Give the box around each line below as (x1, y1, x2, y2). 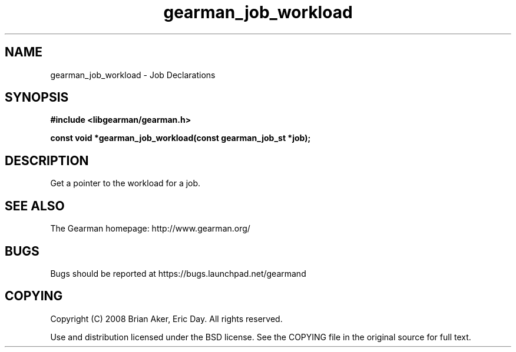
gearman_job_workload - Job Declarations (50, 69, 216, 80)
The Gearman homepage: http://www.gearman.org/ (50, 223, 250, 234)
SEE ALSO (5, 198, 65, 213)
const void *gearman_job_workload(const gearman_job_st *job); (50, 133, 311, 143)
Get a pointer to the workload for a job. (50, 178, 201, 189)
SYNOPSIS (5, 90, 69, 105)
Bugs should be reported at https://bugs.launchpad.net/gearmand (50, 268, 306, 279)
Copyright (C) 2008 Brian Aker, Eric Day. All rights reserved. (50, 313, 283, 324)
